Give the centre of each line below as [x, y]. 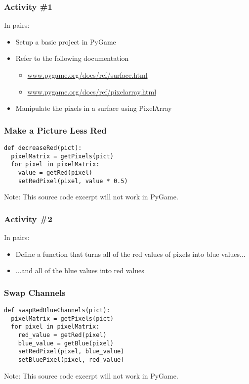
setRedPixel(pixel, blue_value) [71, 352]
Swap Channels [35, 292]
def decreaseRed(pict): [43, 148]
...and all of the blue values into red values [80, 270]
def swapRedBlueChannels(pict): [57, 311]
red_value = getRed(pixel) [62, 335]
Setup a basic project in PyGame [66, 41]
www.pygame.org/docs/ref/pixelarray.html [92, 91]
